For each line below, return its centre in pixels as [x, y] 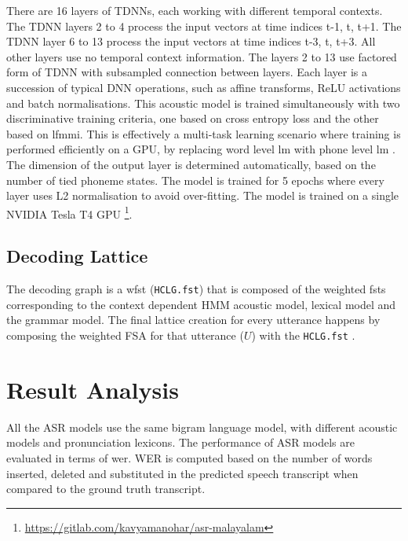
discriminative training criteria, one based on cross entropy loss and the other [193, 118]
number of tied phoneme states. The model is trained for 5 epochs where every [195, 180]
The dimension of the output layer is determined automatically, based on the [191, 164]
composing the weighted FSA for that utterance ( [125, 335]
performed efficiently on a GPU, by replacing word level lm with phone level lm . [201, 149]
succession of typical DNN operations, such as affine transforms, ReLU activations [204, 87]
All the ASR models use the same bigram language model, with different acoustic [202, 427]
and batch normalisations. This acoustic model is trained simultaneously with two [203, 103]
